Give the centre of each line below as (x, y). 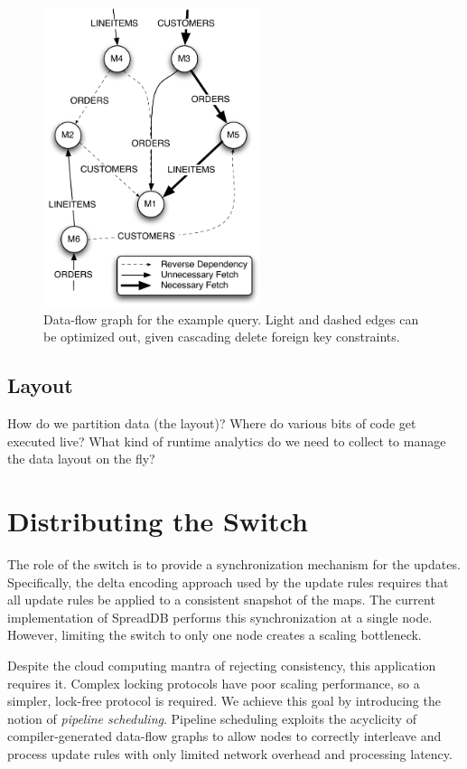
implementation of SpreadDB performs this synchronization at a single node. (220, 617)
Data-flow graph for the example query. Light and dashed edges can (231, 319)
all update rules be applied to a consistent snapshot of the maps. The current (221, 600)
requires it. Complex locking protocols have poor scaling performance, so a (214, 683)
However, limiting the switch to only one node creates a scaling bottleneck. (215, 635)
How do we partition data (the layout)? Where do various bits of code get (212, 423)
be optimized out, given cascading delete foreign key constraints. (222, 337)
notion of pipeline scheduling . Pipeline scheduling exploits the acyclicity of (212, 718)
